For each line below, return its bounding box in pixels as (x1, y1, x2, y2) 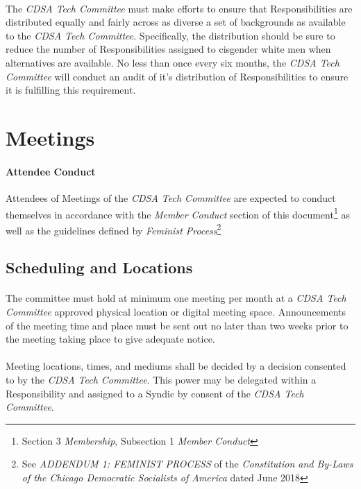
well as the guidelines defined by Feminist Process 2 (6, 221, 221, 237)
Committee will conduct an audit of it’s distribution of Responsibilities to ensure (6, 69, 349, 83)
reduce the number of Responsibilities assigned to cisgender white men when (6, 42, 331, 56)
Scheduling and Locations (6, 257, 193, 278)
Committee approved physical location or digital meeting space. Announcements (6, 304, 346, 318)
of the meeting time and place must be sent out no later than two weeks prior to (6, 318, 349, 332)
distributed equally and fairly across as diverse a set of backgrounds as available (6, 15, 346, 29)
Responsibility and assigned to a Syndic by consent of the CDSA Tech (6, 386, 304, 400)
